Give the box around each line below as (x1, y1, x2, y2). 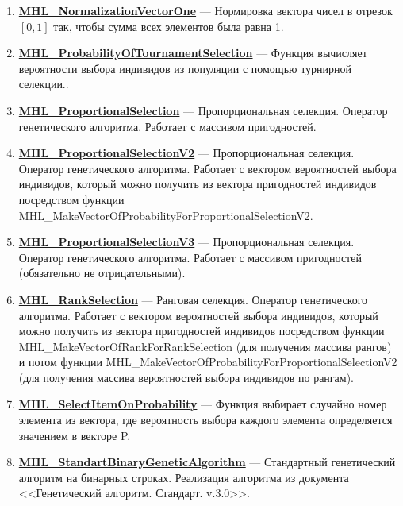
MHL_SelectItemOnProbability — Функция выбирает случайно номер (18, 396, 387, 412)
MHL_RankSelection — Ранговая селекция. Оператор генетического (18, 291, 368, 307)
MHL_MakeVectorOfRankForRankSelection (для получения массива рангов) (18, 338, 392, 354)
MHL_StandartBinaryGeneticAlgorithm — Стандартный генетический (18, 454, 396, 470)
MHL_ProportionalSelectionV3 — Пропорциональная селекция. (18, 234, 355, 250)
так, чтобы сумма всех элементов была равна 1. (53, 17, 284, 34)
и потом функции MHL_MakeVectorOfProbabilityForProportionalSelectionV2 (18, 353, 397, 370)
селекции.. (18, 75, 69, 92)
